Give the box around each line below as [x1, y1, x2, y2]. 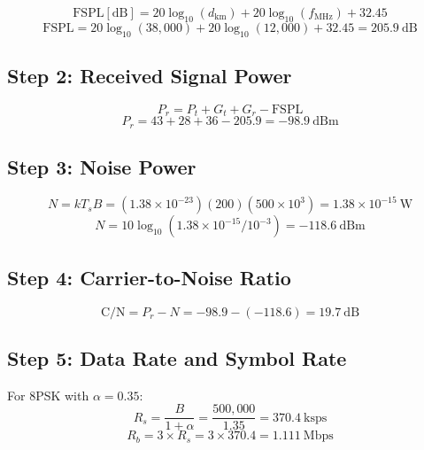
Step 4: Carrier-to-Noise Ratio [7, 263, 291, 291]
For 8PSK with [7, 385, 89, 404]
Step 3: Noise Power [7, 153, 197, 181]
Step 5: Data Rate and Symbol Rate [7, 345, 347, 371]
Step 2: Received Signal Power [7, 61, 292, 89]
